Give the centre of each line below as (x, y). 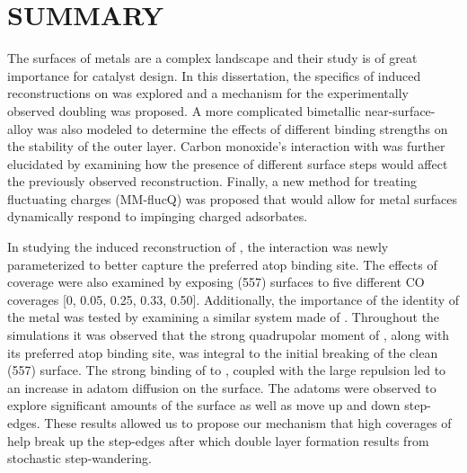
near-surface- (400, 110)
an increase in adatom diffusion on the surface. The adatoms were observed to (222, 387)
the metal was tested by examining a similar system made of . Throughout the (224, 317)
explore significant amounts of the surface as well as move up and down (204, 405)
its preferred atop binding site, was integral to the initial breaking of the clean (223, 352)
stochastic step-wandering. (79, 458)
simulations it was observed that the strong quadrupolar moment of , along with (229, 335)
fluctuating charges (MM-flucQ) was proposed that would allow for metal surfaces (233, 198)
